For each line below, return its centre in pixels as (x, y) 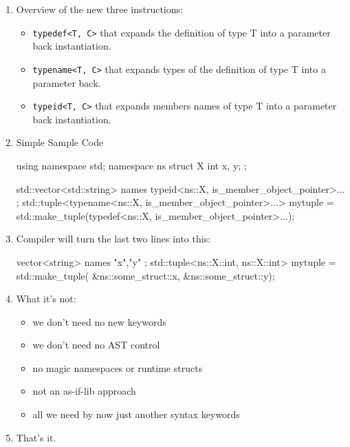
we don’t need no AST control (96, 345)
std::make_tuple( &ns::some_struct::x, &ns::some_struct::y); (145, 275)
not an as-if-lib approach (84, 391)
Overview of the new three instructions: (99, 9)
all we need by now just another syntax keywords (136, 414)
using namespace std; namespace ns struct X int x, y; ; (131, 165)
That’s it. (36, 437)
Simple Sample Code (60, 142)
